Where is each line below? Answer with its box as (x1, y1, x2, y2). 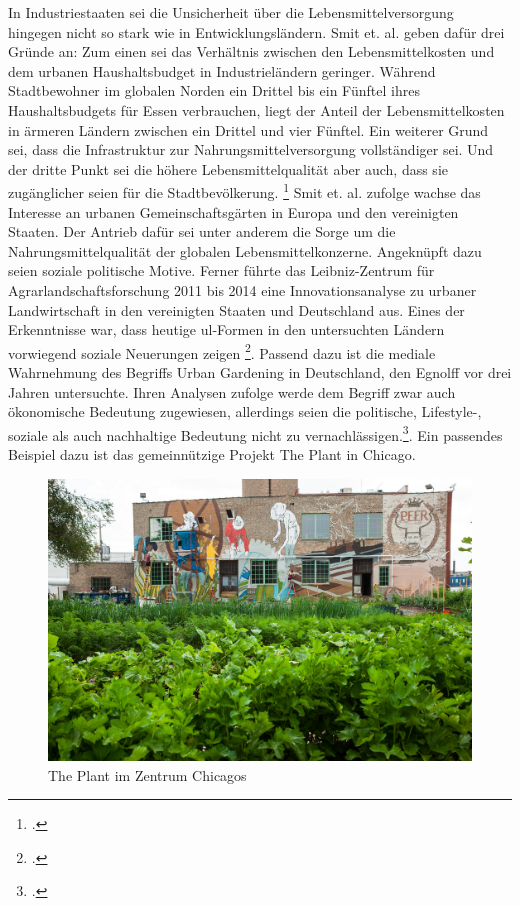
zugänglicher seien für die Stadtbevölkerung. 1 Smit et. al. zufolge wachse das (8, 179, 481, 202)
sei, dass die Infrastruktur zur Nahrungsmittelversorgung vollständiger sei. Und (8, 139, 494, 160)
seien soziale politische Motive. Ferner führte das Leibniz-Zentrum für (8, 260, 435, 281)
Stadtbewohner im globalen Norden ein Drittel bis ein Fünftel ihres (8, 80, 420, 101)
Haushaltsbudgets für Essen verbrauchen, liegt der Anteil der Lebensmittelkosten (8, 99, 505, 120)
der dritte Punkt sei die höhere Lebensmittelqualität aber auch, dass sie (8, 158, 448, 179)
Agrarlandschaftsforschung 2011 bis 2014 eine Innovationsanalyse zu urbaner (8, 279, 477, 300)
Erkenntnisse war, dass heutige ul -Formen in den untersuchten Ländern (8, 319, 445, 340)
